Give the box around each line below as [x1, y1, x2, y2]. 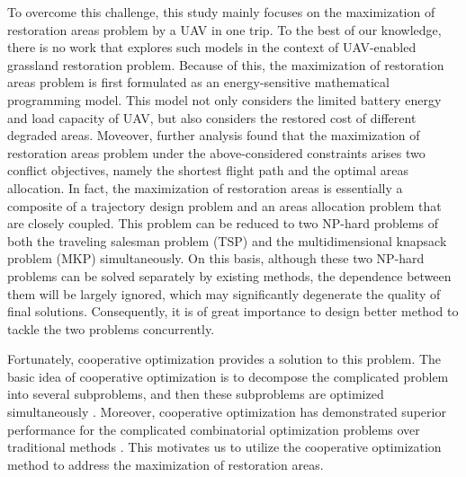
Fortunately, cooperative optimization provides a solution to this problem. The [7, 349, 442, 368]
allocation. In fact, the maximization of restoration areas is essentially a [7, 178, 403, 197]
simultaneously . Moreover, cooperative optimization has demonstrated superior [7, 402, 446, 421]
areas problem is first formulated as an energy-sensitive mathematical [7, 73, 390, 92]
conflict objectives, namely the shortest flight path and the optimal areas [7, 161, 409, 180]
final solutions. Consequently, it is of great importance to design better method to [7, 302, 459, 321]
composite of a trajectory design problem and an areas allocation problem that [7, 196, 442, 215]
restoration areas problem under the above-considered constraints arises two [7, 143, 426, 162]
